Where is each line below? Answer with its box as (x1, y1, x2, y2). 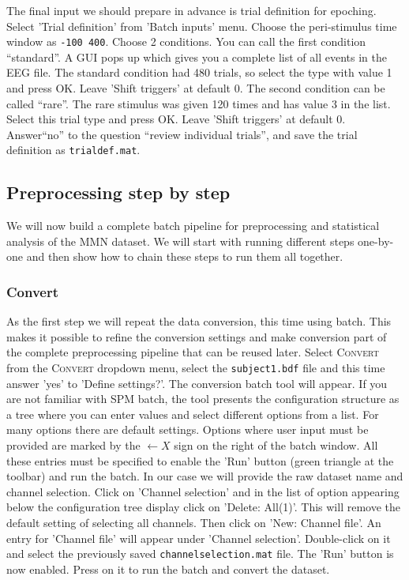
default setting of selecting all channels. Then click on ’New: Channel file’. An (6, 514, 381, 531)
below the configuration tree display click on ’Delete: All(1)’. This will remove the (6, 499, 400, 515)
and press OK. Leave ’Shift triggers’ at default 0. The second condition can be (6, 80, 385, 96)
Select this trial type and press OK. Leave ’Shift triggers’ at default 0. (6, 111, 346, 127)
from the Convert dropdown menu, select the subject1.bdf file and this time (6, 360, 385, 376)
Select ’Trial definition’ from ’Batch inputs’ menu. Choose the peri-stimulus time (6, 17, 397, 34)
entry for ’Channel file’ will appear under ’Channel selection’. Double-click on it (6, 529, 391, 546)
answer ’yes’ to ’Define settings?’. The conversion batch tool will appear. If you (6, 375, 388, 391)
